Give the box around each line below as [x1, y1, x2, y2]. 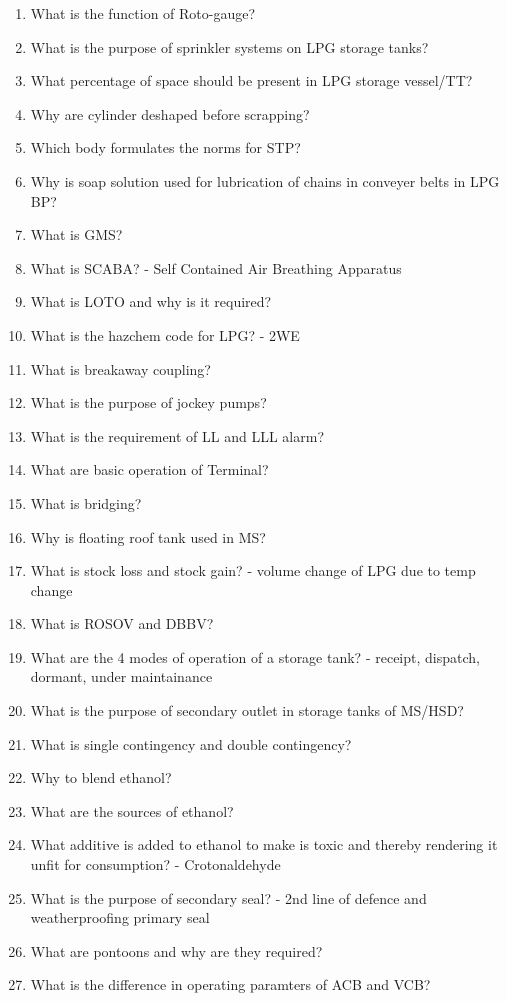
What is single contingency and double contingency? [30, 733, 352, 754]
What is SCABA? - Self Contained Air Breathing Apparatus [30, 257, 402, 278]
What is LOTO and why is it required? [30, 291, 272, 312]
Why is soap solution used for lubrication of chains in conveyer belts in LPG [30, 170, 500, 191]
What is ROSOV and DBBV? [30, 613, 214, 634]
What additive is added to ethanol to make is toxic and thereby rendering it [30, 834, 498, 855]
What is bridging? [30, 492, 142, 513]
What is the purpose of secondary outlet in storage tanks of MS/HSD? [30, 700, 464, 721]
